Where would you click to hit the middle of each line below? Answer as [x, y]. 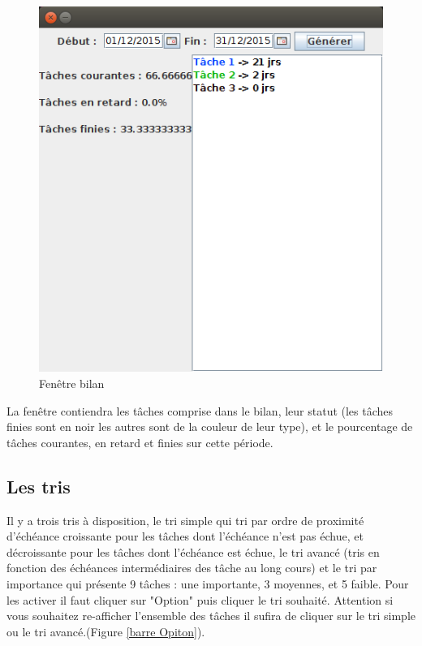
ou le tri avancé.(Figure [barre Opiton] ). [106, 631]
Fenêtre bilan [72, 383]
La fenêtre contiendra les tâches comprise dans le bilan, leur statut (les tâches [200, 410]
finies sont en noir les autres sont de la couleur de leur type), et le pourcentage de [210, 426]
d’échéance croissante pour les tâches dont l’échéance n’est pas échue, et [185, 536]
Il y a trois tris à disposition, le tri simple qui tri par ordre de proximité [185, 520]
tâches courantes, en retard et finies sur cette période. [140, 442]
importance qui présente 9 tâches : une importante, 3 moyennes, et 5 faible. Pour [208, 583]
